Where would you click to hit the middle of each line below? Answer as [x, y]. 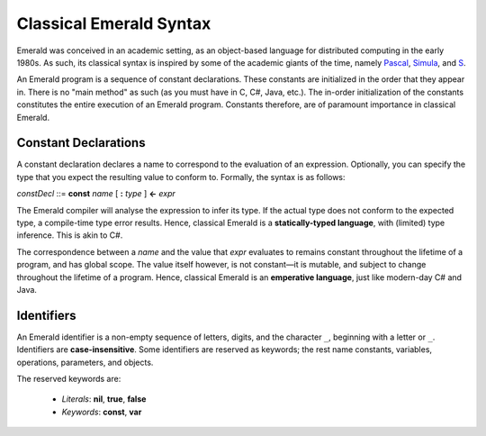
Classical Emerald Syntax [114, 23]
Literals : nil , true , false [104, 399]
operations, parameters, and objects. [85, 362]
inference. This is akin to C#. [70, 235]
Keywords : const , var [102, 412]
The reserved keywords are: [69, 379]
